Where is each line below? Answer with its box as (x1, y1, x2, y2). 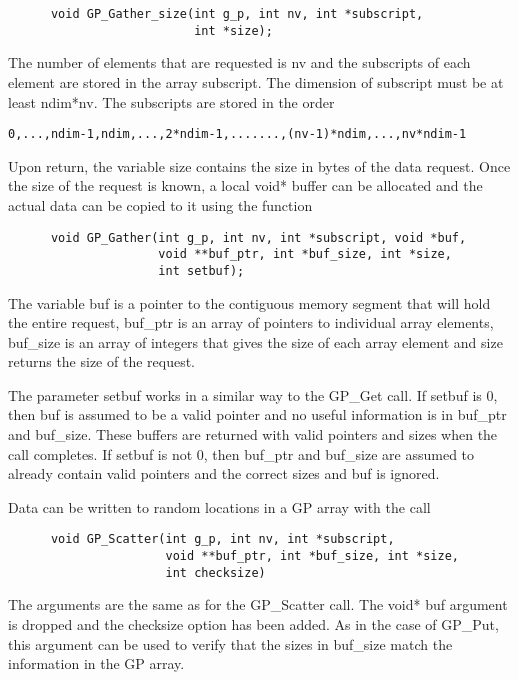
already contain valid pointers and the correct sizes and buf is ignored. (8, 463, 440, 484)
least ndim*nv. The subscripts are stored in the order (8, 91, 335, 112)
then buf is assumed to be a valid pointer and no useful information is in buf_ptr (8, 404, 507, 425)
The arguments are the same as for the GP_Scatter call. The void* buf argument (8, 594, 508, 615)
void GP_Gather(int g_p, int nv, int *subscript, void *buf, (50, 230, 467, 245)
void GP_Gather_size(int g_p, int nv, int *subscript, (50, 7, 424, 21)
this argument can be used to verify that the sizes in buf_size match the (8, 633, 453, 654)
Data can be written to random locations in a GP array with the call (8, 496, 431, 517)
